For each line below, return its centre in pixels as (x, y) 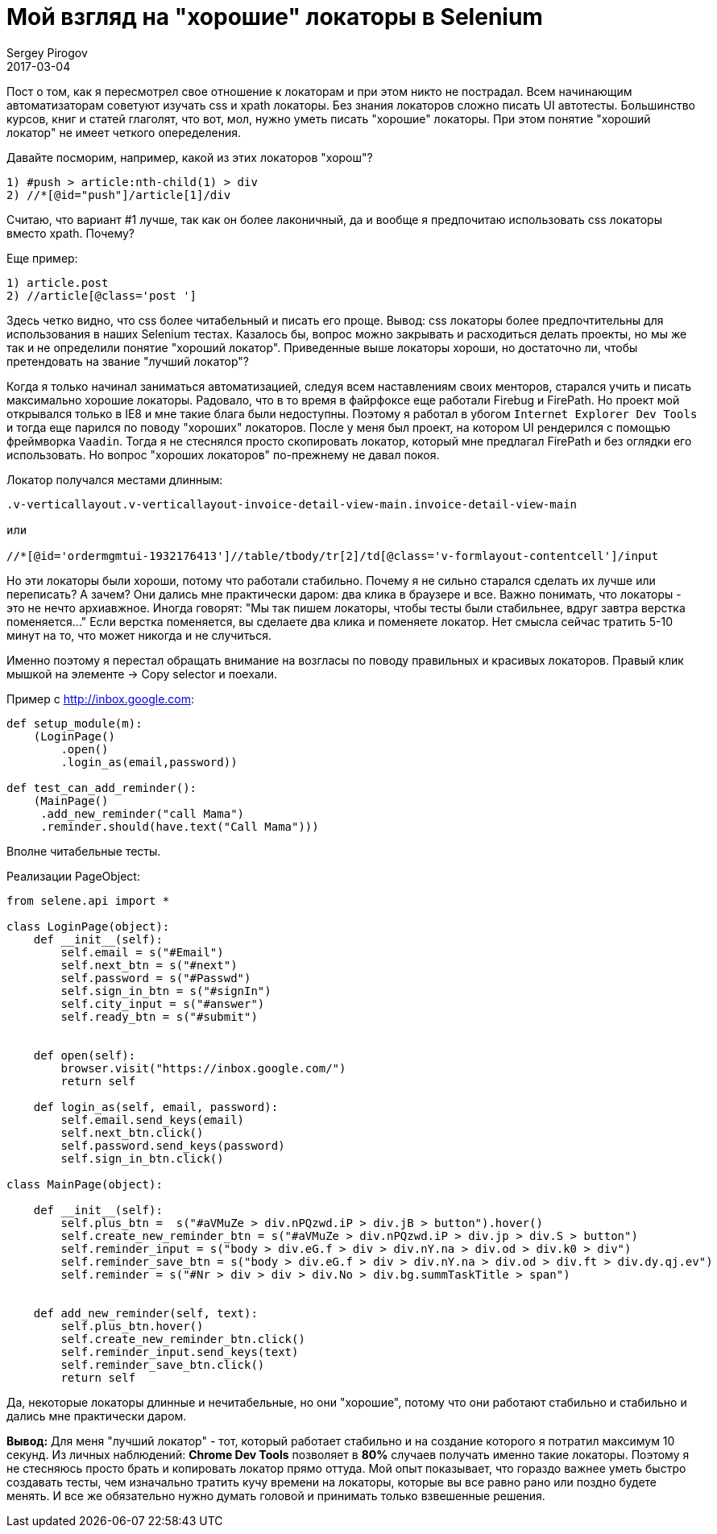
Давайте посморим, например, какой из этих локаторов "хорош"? (190, 157)
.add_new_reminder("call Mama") (143, 813)
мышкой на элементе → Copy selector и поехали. (142, 674)
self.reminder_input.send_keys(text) (180, 1352)
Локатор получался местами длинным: (115, 479)
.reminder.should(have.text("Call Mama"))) (180, 826)
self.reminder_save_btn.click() (163, 1364)
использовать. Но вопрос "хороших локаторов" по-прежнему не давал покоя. (223, 454)
